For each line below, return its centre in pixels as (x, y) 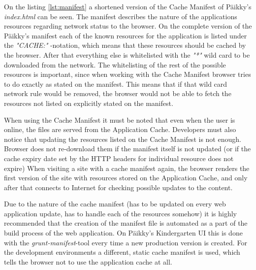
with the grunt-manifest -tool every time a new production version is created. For (126, 242)
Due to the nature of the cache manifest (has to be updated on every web (115, 204)
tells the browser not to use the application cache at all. (88, 261)
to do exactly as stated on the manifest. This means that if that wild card (116, 84)
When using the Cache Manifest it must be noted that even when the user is (120, 119)
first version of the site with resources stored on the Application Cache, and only (126, 178)
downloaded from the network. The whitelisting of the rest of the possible (115, 64)
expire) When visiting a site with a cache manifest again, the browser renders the (127, 168)
